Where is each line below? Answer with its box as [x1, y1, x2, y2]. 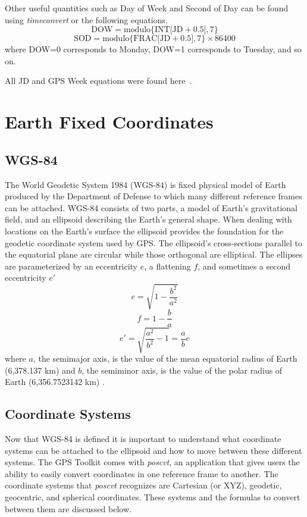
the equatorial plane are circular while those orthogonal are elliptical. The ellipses [5, 248, 303, 261]
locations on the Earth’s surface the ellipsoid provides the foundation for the [5, 224, 284, 237]
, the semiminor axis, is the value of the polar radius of [82, 364, 283, 376]
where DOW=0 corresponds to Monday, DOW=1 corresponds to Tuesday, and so [5, 43, 302, 55]
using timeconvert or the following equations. [5, 13, 168, 26]
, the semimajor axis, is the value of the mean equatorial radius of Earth [33, 352, 297, 365]
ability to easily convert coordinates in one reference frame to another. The [5, 467, 278, 480]
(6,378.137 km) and [5, 364, 76, 376]
